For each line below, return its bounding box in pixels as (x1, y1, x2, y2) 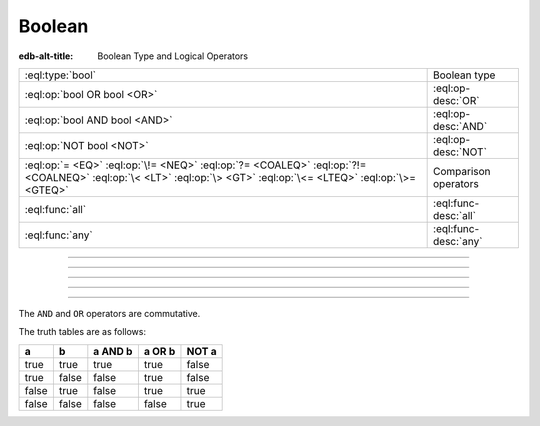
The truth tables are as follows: (18, 326, 147, 338)
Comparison (433, 164, 491, 178)
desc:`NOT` (433, 145, 487, 159)
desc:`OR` (433, 93, 480, 107)
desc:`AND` (433, 119, 488, 133)
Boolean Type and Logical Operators (97, 50, 249, 62)
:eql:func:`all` (24, 202, 87, 216)
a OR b (143, 344, 176, 358)
